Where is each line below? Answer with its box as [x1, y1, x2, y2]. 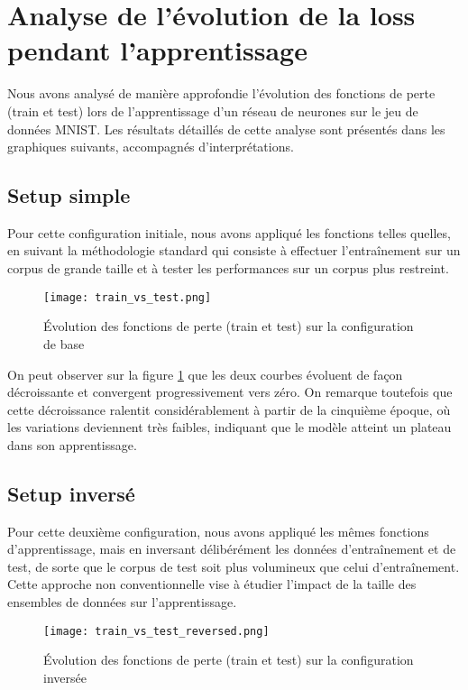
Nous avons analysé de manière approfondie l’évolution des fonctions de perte [7, 84, 436, 103]
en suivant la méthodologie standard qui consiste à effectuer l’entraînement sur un [7, 241, 461, 260]
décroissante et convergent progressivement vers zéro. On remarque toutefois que [7, 382, 453, 401]
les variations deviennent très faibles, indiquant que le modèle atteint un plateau [7, 418, 452, 437]
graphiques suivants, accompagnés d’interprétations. [7, 137, 294, 156]
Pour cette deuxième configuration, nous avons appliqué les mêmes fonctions [7, 521, 429, 540]
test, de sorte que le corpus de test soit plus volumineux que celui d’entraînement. [7, 557, 460, 575]
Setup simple [7, 181, 131, 209]
